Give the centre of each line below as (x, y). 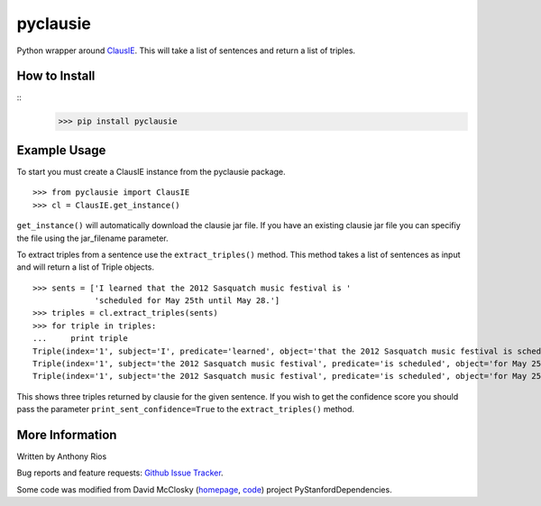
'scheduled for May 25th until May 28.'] (187, 301)
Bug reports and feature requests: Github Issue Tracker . (120, 473)
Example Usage (61, 150)
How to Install (56, 76)
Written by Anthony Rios (62, 456)
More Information (67, 435)
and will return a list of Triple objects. (86, 267)
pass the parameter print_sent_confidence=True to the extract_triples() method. (186, 409)
